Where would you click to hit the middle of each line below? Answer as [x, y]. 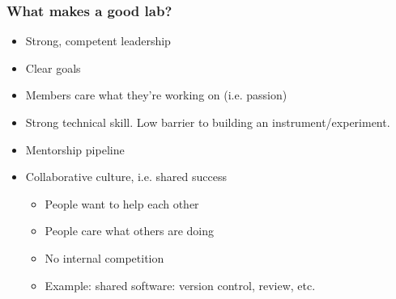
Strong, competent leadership [98, 41]
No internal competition [104, 257]
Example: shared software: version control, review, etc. [180, 285]
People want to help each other [122, 203]
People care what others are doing [130, 231]
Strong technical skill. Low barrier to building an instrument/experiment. [208, 122]
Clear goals [53, 67]
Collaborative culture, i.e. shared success [126, 177]
